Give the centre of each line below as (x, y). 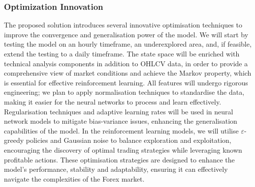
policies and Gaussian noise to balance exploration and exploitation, (128, 140)
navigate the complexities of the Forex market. (74, 178)
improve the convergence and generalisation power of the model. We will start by (126, 34)
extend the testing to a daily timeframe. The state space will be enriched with (122, 53)
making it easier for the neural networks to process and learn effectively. (113, 101)
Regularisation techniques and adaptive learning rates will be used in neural (119, 111)
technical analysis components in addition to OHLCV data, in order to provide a (126, 63)
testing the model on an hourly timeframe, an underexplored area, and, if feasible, (128, 44)
